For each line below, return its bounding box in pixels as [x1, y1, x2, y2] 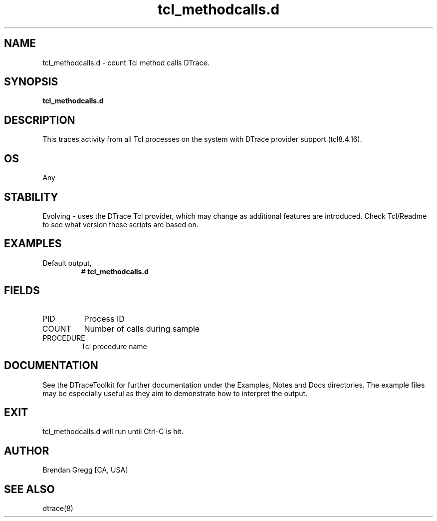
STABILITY [4, 190, 58, 203]
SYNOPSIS [4, 75, 58, 88]
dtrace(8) [42, 504, 73, 513]
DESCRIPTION [4, 113, 75, 126]
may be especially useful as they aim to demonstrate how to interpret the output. [42, 389, 308, 398]
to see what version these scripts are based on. [42, 220, 199, 229]
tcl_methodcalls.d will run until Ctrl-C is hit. [42, 427, 184, 436]
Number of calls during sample [84, 323, 200, 334]
